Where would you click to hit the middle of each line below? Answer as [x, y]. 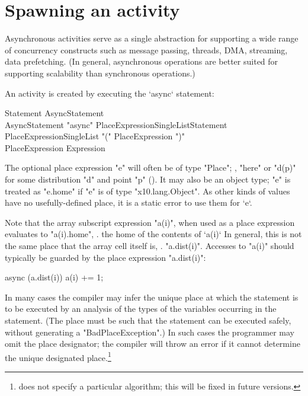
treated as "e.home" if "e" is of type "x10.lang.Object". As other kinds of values [147, 191]
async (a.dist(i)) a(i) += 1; [54, 277]
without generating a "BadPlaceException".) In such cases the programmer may [150, 332]
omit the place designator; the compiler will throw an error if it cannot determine [153, 344]
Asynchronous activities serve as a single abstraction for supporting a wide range [152, 38]
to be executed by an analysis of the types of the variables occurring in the [141, 309]
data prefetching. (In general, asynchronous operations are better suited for [142, 61]
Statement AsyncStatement [54, 113]
